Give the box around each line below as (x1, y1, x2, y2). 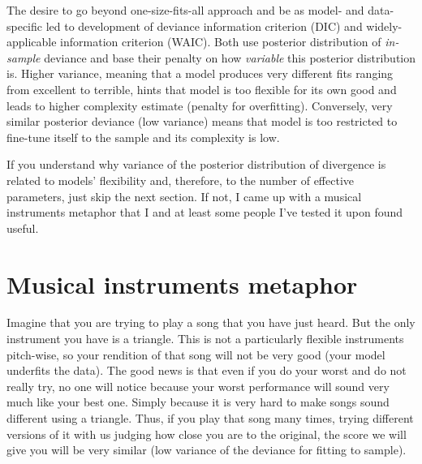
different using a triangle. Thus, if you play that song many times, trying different (6, 410, 414, 426)
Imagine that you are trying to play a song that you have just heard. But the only (6, 314, 416, 331)
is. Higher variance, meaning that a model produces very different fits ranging (6, 65, 394, 82)
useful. (6, 219, 39, 236)
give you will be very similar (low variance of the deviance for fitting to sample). (6, 441, 407, 458)
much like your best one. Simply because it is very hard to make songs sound (6, 393, 390, 410)
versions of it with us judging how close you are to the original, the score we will (6, 425, 407, 442)
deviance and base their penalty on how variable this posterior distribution (44, 49, 416, 66)
